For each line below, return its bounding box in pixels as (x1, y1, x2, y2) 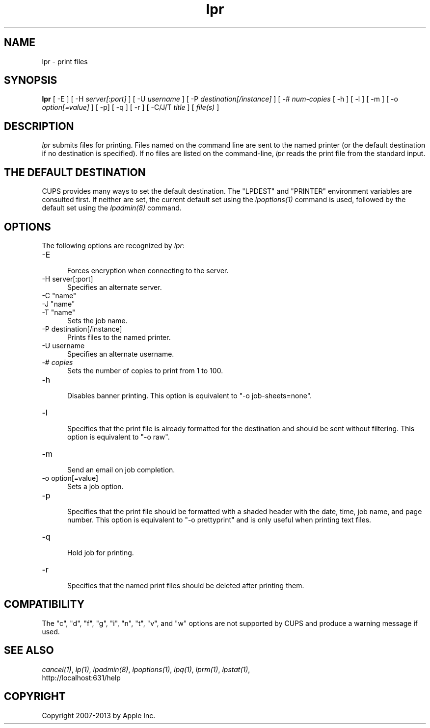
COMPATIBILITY (4, 598, 84, 611)
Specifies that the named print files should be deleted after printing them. (67, 581, 304, 590)
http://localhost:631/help (42, 673, 121, 682)
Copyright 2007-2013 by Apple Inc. (42, 711, 156, 720)
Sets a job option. (67, 482, 124, 491)
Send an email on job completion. (67, 465, 175, 474)
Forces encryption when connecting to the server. (67, 266, 229, 275)
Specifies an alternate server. (67, 283, 162, 291)
